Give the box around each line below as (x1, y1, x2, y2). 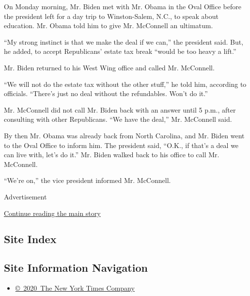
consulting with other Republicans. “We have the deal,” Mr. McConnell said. (4, 114, 232, 124)
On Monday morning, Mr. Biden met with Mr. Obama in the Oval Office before (4, 1, 241, 11)
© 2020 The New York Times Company (15, 283, 135, 293)
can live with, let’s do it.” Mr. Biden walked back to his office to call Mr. (4, 149, 219, 160)
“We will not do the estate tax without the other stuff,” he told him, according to (4, 79, 247, 89)
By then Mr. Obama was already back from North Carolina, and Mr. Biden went (4, 130, 245, 140)
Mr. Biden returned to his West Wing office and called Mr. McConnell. (4, 62, 215, 72)
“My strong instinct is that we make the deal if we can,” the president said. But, (4, 36, 244, 47)
